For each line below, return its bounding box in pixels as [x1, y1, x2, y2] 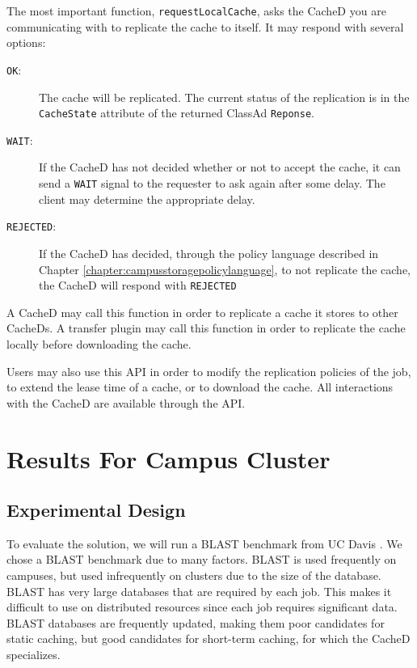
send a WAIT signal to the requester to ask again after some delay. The [39, 175, 385, 191]
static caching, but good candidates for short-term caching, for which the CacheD [6, 630, 411, 647]
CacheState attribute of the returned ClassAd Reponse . [39, 104, 314, 121]
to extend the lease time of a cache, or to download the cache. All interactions [6, 378, 394, 395]
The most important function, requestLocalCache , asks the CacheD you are [6, 2, 386, 19]
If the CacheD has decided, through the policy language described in [39, 244, 379, 261]
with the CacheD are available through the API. [6, 394, 246, 411]
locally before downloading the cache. [6, 335, 192, 352]
